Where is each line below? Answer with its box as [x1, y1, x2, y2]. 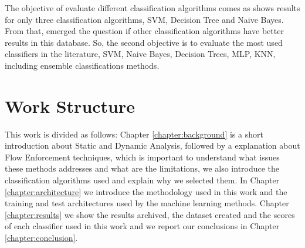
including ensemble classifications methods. [5, 59, 160, 71]
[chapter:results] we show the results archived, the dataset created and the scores [5, 208, 295, 220]
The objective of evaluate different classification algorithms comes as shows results [5, 2, 300, 14]
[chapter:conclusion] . [5, 232, 78, 244]
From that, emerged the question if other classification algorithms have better [5, 25, 284, 37]
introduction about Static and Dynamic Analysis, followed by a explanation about [5, 139, 300, 152]
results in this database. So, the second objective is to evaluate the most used [5, 36, 283, 48]
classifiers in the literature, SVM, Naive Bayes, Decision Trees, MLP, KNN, [5, 48, 276, 60]
